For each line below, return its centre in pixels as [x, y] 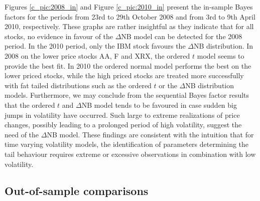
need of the [22, 134]
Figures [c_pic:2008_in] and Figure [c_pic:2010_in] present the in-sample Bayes [129, 7]
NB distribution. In [223, 46]
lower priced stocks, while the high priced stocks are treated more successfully [124, 75]
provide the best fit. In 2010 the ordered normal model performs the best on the [128, 65]
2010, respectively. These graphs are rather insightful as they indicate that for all [129, 26]
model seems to [221, 55]
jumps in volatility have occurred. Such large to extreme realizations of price [122, 115]
